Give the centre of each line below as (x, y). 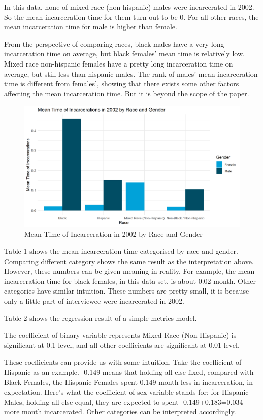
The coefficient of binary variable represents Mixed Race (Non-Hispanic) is (120, 335)
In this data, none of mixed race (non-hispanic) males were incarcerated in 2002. (129, 7)
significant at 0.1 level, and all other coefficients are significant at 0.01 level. (122, 345)
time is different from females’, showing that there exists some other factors (122, 84)
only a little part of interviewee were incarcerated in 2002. (94, 301)
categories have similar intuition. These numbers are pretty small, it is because (127, 291)
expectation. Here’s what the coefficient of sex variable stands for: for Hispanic (126, 392)
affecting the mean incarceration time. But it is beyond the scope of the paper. (127, 93)
